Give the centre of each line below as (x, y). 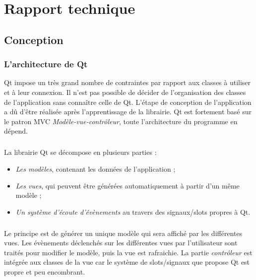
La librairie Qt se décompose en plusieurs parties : (80, 152)
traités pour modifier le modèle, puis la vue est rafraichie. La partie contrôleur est (128, 252)
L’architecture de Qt (46, 64)
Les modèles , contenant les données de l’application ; (96, 168)
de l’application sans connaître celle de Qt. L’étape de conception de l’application (128, 102)
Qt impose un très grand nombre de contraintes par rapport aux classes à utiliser (128, 82)
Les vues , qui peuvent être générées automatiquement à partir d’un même (128, 185)
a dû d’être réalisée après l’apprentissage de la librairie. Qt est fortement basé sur (128, 112)
